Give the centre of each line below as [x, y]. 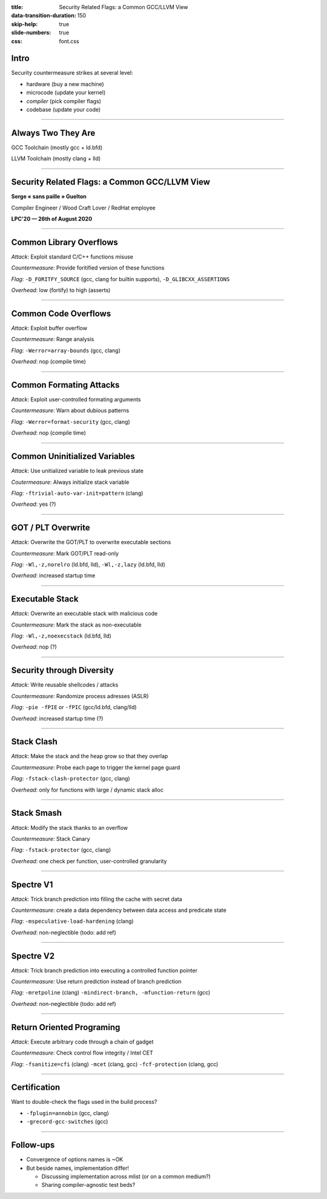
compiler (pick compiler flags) [64, 101]
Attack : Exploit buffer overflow [49, 328]
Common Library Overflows [64, 242]
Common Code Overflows [61, 314]
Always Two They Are [53, 133]
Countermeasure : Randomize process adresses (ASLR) [80, 696]
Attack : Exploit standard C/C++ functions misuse [72, 256]
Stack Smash [37, 813]
